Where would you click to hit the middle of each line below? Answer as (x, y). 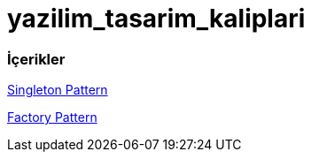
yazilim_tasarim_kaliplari (156, 19)
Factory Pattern (52, 117)
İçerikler (36, 59)
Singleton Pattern (58, 90)
